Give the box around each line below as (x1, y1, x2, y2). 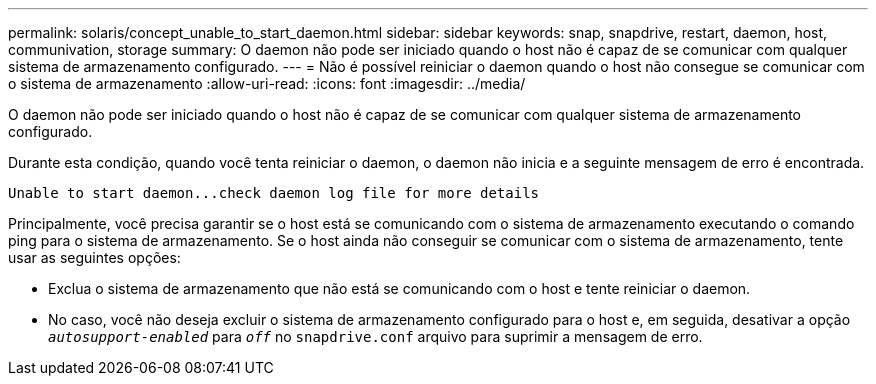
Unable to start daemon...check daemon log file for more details (8, 185, 540, 201)
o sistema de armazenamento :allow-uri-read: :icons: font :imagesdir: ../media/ (8, 75, 526, 92)
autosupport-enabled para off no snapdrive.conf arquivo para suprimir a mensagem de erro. (48, 328, 703, 345)
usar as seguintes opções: (8, 249, 181, 266)
